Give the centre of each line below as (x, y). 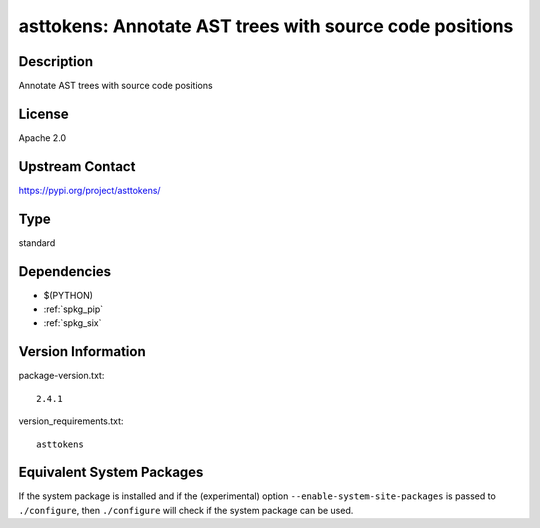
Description (56, 61)
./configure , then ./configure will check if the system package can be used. (186, 510)
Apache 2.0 (42, 137)
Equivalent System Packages (111, 472)
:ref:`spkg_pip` (73, 309)
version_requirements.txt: (71, 421)
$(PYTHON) (68, 295)
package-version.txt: (61, 376)
